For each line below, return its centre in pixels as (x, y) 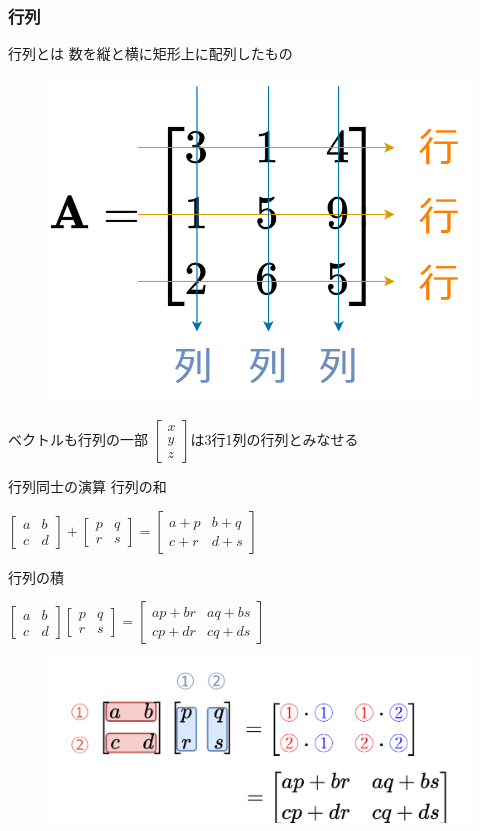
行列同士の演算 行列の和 (87, 485)
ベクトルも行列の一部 (78, 438)
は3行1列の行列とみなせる (274, 438)
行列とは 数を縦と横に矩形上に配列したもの (150, 53)
